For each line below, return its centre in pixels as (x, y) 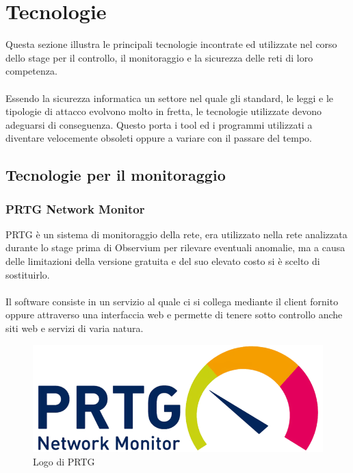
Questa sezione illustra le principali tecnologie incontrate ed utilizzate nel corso (171, 44)
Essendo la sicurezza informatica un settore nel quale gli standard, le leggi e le (170, 98)
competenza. (31, 71)
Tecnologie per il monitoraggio (116, 175)
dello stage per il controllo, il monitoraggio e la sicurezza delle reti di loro (159, 57)
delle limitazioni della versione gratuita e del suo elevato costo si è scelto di (163, 261)
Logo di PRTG (64, 462)
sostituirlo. (28, 274)
